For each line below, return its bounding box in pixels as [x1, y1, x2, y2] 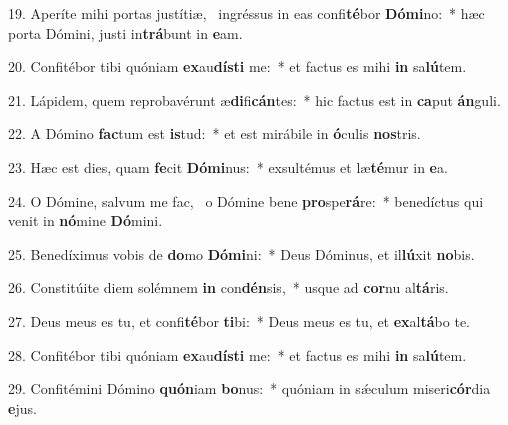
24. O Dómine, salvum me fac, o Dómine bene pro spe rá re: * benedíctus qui [8, 190, 484, 211]
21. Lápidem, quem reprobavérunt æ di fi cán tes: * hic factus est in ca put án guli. [8, 89, 501, 110]
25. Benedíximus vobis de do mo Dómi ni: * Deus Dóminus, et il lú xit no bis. [8, 243, 475, 264]
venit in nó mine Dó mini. [8, 210, 163, 231]
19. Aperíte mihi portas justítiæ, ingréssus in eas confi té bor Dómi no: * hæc [8, 3, 485, 23]
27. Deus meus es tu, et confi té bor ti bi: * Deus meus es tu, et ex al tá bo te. [8, 310, 471, 331]
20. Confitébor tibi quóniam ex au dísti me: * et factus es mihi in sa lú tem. [8, 56, 467, 77]
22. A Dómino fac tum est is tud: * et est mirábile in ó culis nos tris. [8, 123, 421, 144]
